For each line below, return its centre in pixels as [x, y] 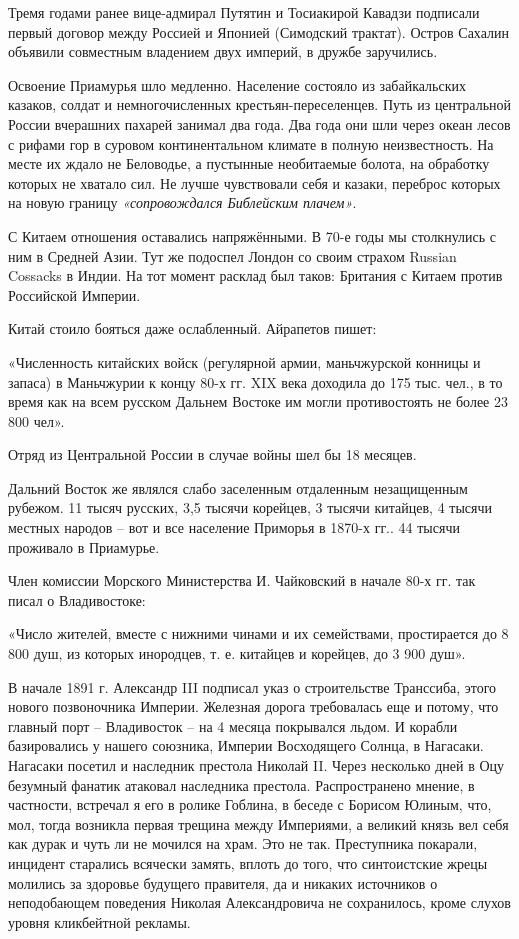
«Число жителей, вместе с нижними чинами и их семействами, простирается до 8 [258, 633]
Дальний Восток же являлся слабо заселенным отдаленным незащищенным [238, 487]
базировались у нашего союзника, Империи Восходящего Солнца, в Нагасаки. [246, 745]
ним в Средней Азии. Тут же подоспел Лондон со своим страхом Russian [232, 255]
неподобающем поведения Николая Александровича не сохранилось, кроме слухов [259, 902]
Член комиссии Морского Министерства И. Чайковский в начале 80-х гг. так [242, 580]
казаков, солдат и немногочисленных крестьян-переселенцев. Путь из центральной [260, 104]
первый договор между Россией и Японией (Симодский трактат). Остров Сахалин [258, 31]
